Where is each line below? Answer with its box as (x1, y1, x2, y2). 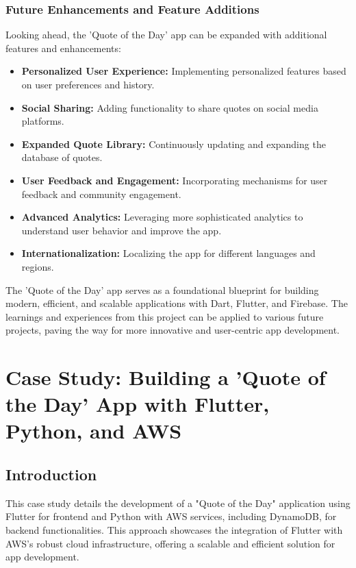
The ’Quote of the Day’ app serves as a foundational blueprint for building (5, 282, 319, 297)
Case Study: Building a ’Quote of (5, 363, 326, 391)
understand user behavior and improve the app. (21, 223, 222, 237)
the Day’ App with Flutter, (5, 390, 270, 418)
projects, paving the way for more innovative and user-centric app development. (5, 323, 340, 337)
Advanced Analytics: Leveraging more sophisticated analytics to (21, 210, 303, 224)
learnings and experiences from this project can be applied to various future (5, 309, 324, 323)
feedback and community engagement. (21, 186, 181, 201)
